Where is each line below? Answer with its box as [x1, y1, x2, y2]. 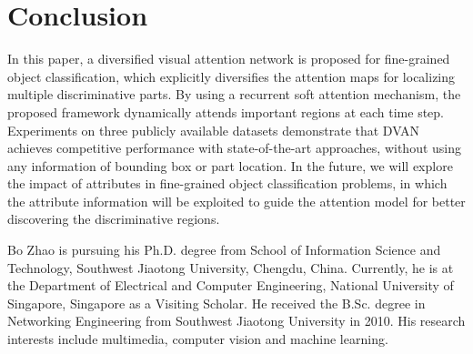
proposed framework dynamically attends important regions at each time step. [7, 102, 445, 121]
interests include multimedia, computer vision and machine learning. [7, 329, 388, 349]
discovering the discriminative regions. [7, 209, 220, 228]
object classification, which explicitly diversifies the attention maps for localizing [7, 66, 456, 86]
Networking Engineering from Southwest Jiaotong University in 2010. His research [7, 311, 466, 330]
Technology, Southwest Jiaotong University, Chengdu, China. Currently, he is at [7, 258, 454, 277]
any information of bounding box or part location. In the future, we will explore [7, 156, 453, 175]
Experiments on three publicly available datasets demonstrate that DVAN [7, 120, 420, 139]
